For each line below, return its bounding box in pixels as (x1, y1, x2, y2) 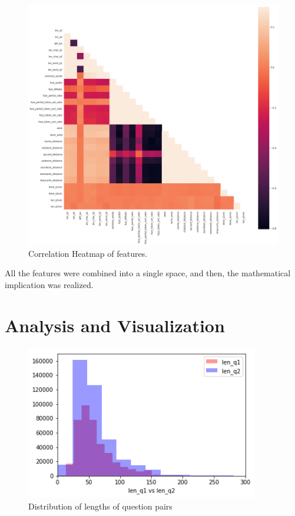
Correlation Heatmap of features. (28, 247, 148, 259)
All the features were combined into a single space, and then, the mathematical (5, 267, 291, 279)
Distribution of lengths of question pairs (28, 500, 173, 512)
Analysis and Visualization (5, 313, 225, 337)
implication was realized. (5, 279, 94, 291)
